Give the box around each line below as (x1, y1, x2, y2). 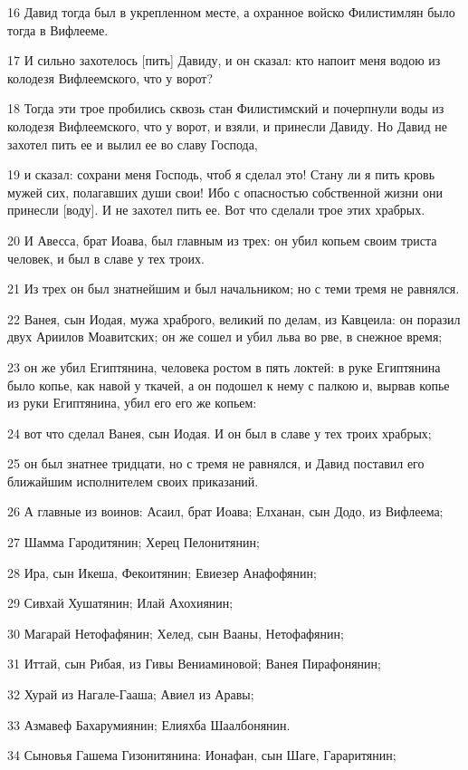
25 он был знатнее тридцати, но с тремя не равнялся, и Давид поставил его (7, 454, 425, 473)
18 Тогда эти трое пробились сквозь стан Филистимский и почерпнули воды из (7, 99, 444, 118)
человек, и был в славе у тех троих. (7, 248, 205, 267)
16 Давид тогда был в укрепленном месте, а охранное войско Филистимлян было (7, 3, 455, 21)
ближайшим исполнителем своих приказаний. (7, 471, 259, 490)
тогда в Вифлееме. (7, 20, 109, 39)
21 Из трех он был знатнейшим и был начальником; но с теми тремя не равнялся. (7, 279, 460, 298)
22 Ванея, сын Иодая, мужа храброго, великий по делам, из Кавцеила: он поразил (7, 309, 461, 328)
